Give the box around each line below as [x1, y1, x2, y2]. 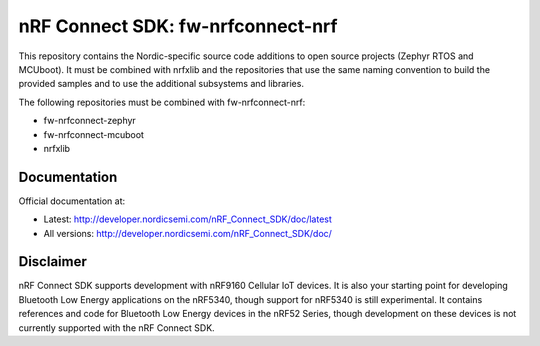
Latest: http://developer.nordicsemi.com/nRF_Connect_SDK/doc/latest [43, 213, 332, 225]
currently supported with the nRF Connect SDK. [18, 321, 215, 334]
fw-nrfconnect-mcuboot [43, 128, 145, 140]
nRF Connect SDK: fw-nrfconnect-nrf [18, 15, 338, 37]
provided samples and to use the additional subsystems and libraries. [18, 78, 305, 90]
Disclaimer [18, 253, 87, 270]
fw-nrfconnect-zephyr [43, 115, 137, 127]
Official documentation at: [18, 195, 125, 207]
